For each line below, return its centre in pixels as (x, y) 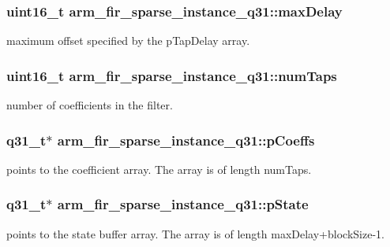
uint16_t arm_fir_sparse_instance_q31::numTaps (172, 75)
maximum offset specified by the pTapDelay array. (128, 41)
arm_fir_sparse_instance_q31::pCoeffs (186, 140)
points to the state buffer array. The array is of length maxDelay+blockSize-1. (195, 233)
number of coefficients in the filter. (90, 105)
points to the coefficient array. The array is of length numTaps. (159, 169)
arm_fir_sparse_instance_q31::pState (183, 204)
